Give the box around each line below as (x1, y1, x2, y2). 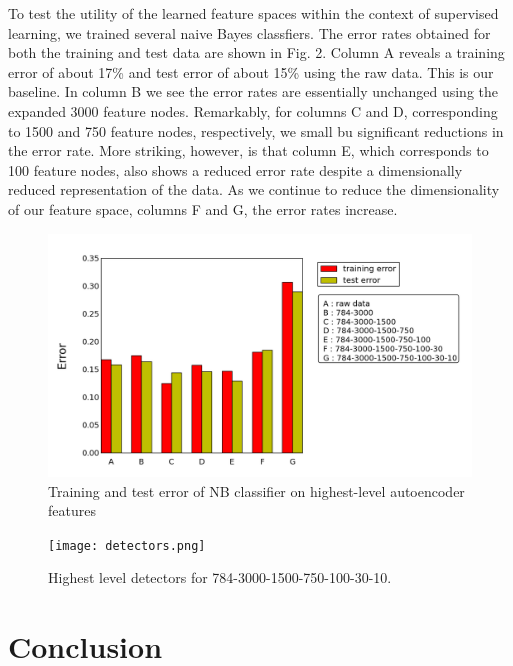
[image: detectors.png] (48, 538, 206, 553)
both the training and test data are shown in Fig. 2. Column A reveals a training (8, 42, 505, 63)
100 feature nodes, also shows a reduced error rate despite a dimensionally (8, 159, 463, 180)
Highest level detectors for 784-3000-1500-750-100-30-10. (48, 567, 392, 588)
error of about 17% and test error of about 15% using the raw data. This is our (8, 61, 494, 82)
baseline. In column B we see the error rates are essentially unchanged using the (8, 81, 499, 102)
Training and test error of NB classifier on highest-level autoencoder (48, 480, 465, 501)
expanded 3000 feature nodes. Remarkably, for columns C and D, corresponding (8, 100, 498, 121)
